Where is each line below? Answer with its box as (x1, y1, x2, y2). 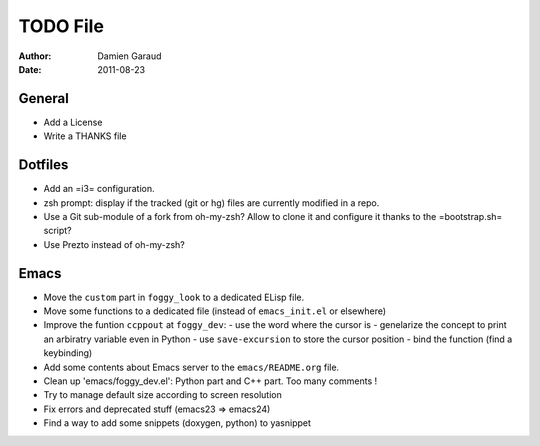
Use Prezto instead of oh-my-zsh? (43, 238, 185, 250)
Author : (18, 50, 52, 62)
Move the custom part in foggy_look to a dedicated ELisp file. (43, 291, 305, 303)
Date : (18, 63, 42, 75)
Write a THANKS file (43, 130, 127, 142)
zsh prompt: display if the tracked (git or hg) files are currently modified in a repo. (43, 196, 380, 209)
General (18, 90, 70, 107)
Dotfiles (18, 156, 69, 174)
